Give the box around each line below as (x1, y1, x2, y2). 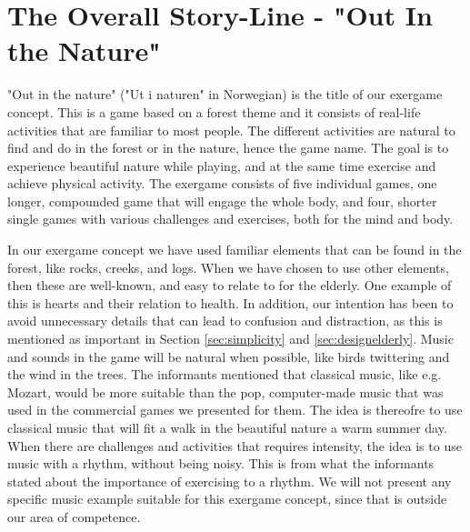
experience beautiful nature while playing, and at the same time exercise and (7, 156, 436, 175)
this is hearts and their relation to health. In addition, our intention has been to (7, 293, 454, 312)
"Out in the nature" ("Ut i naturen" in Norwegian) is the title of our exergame (7, 85, 443, 104)
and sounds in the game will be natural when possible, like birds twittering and (7, 346, 450, 366)
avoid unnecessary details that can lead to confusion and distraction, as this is (7, 311, 443, 330)
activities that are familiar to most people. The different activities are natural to (7, 120, 455, 139)
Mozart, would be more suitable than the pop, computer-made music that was (7, 382, 444, 401)
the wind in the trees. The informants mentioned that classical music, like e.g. (7, 365, 442, 384)
